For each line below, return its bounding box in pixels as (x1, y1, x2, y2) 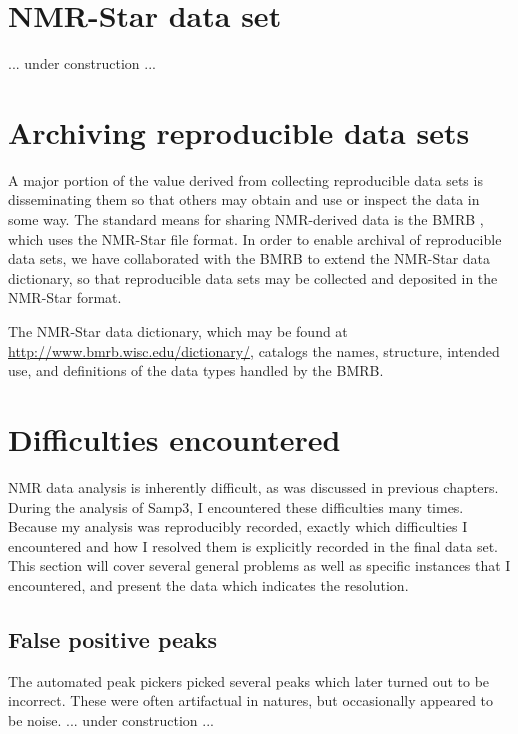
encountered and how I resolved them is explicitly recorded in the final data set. (8, 535, 498, 556)
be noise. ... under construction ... (8, 709, 214, 730)
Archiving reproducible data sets (8, 111, 470, 152)
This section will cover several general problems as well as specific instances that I (8, 555, 511, 576)
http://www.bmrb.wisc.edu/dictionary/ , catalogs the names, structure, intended (8, 340, 500, 361)
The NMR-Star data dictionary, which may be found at (8, 321, 348, 341)
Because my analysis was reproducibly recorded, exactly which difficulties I (8, 516, 468, 537)
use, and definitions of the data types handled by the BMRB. (8, 360, 384, 381)
